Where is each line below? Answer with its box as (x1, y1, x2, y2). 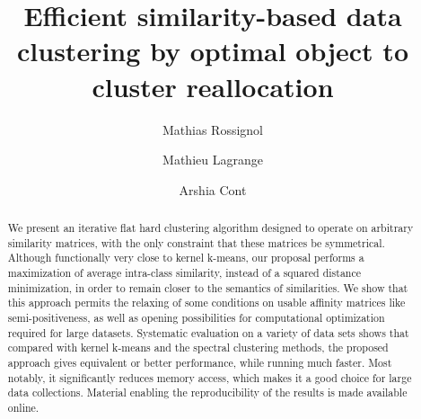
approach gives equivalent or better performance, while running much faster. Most (7, 354, 392, 370)
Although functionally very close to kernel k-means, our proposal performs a (7, 250, 364, 265)
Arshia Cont (179, 180, 247, 199)
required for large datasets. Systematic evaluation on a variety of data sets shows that (7, 325, 409, 340)
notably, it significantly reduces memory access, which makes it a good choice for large (7, 370, 412, 385)
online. (7, 399, 39, 415)
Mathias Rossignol (162, 120, 264, 138)
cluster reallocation (92, 67, 334, 104)
